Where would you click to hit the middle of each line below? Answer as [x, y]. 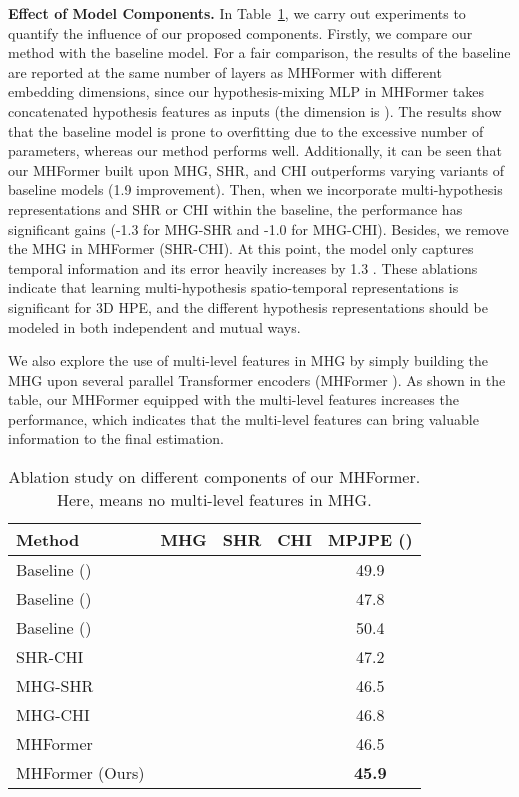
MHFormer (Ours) [80, 773]
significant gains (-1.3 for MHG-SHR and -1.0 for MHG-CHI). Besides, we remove [258, 228]
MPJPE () [370, 540]
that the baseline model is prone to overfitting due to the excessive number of [246, 130]
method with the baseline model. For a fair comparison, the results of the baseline [259, 52]
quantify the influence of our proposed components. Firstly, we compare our [240, 32]
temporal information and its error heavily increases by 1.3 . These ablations [243, 267]
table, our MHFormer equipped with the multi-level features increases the [233, 399]
